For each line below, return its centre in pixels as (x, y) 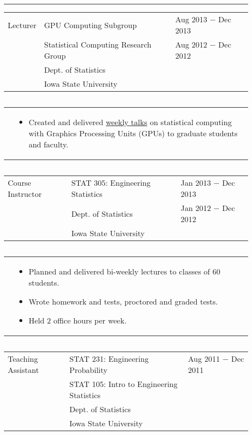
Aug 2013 (191, 19)
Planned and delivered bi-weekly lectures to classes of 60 (125, 271)
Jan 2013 (196, 183)
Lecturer (22, 25)
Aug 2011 (204, 359)
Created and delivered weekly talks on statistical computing (130, 122)
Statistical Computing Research (98, 44)
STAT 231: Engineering (109, 359)
